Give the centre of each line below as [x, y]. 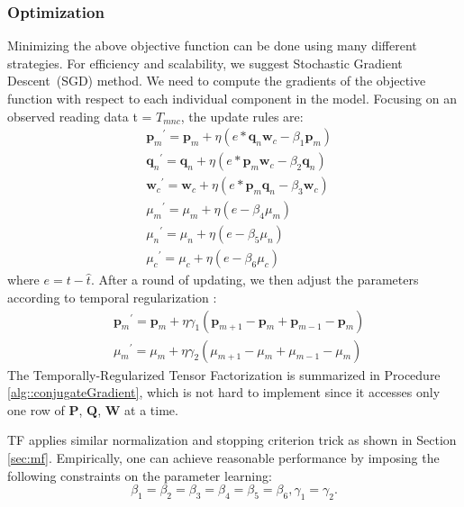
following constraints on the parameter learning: [140, 475]
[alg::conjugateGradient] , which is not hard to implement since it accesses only [224, 392]
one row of [36, 409]
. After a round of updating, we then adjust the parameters [255, 280]
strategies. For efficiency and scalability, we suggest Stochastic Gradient [205, 63]
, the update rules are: [242, 116]
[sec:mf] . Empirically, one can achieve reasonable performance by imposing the [223, 457]
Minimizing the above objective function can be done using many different [212, 45]
